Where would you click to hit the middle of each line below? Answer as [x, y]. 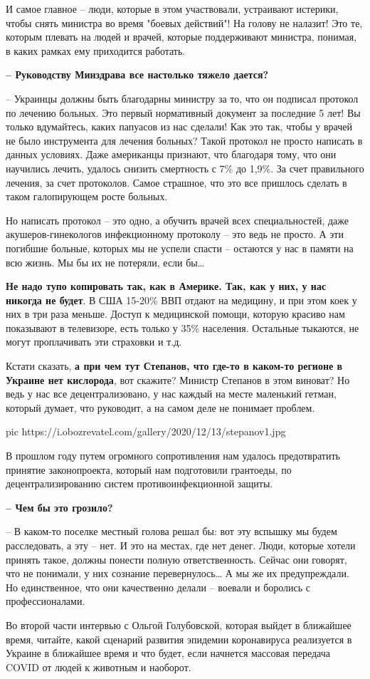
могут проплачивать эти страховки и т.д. [94, 342]
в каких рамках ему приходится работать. [96, 50]
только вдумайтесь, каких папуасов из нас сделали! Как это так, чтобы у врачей [179, 126]
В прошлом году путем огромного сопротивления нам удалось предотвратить [173, 456]
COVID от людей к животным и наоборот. [99, 667]
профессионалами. [46, 601]
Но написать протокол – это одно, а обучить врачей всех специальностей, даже [178, 220]
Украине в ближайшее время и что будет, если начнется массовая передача [168, 653]
